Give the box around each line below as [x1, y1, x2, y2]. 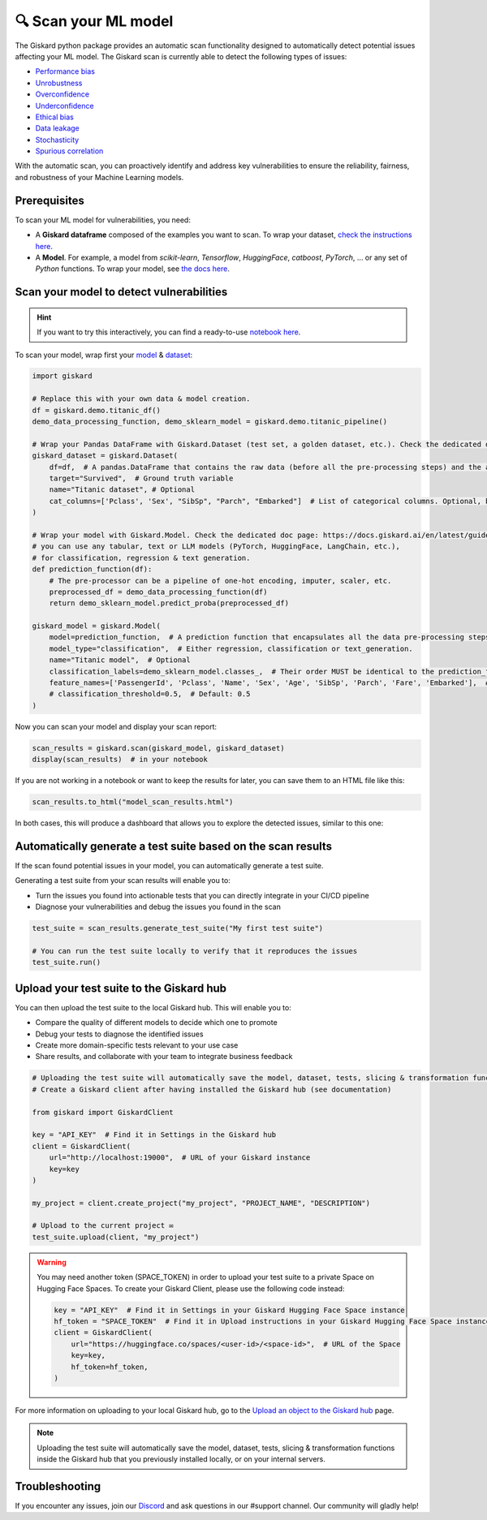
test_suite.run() [32, 958, 101, 967]
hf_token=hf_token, [71, 1362, 149, 1371]
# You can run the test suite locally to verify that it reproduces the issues [32, 946, 358, 955]
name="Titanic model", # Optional [49, 656, 191, 665]
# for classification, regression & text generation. [32, 553, 251, 562]
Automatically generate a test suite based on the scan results [15, 839, 333, 853]
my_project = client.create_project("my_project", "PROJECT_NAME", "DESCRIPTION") [32, 1198, 371, 1208]
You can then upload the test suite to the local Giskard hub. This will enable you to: [15, 1002, 291, 1012]
